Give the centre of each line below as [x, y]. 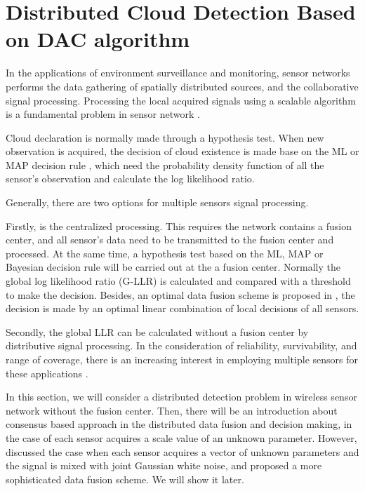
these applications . [47, 373]
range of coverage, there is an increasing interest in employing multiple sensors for [182, 359]
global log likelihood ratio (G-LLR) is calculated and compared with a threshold [178, 281]
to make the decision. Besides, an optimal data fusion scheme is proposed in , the [180, 294]
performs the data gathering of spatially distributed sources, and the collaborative [182, 86]
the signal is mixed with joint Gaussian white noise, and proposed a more [164, 465]
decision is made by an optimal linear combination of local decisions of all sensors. [182, 308]
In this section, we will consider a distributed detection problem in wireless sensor [181, 397]
